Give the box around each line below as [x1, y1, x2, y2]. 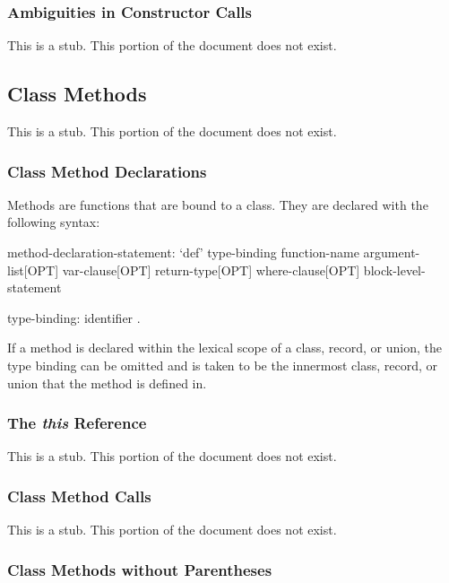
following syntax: [7, 213, 100, 231]
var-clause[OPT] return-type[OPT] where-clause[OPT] [62, 260, 360, 279]
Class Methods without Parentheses [7, 558, 272, 580]
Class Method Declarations [7, 160, 207, 182]
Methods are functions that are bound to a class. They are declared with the [7, 195, 428, 213]
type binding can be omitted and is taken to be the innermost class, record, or [7, 355, 437, 374]
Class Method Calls [7, 484, 151, 507]
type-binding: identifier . [7, 308, 141, 326]
